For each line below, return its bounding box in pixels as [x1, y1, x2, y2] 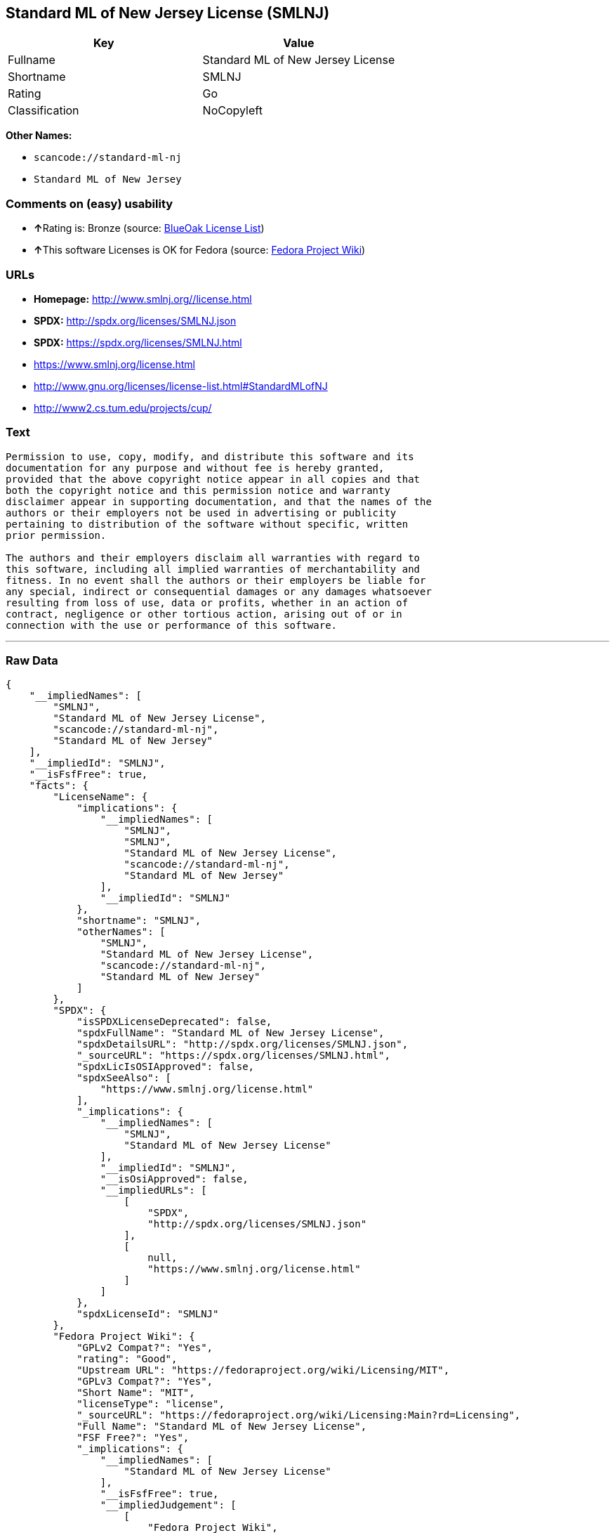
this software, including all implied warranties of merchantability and [6, 563, 421, 575]
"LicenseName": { [53, 791, 148, 803]
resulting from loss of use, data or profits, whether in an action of [6, 596, 409, 608]
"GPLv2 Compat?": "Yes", [77, 1342, 213, 1354]
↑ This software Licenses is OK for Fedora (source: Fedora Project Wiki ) [34, 244, 366, 256]
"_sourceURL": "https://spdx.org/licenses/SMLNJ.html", [77, 1050, 390, 1062]
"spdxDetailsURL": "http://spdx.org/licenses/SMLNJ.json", [77, 1038, 409, 1050]
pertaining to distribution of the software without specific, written [6, 518, 409, 530]
